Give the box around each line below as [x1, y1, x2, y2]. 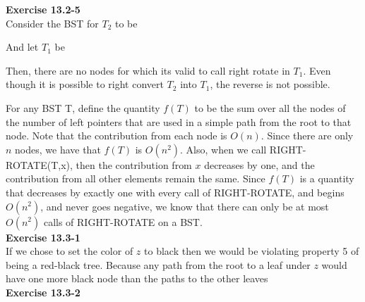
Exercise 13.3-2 [6, 284, 80, 299]
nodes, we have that [15, 141, 101, 156]
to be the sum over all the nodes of [194, 100, 346, 115]
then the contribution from [76, 157, 192, 172]
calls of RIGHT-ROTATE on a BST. [43, 214, 203, 229]
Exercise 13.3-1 [6, 229, 80, 244]
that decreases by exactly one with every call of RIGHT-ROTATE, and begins [6, 184, 345, 199]
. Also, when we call [180, 141, 267, 156]
